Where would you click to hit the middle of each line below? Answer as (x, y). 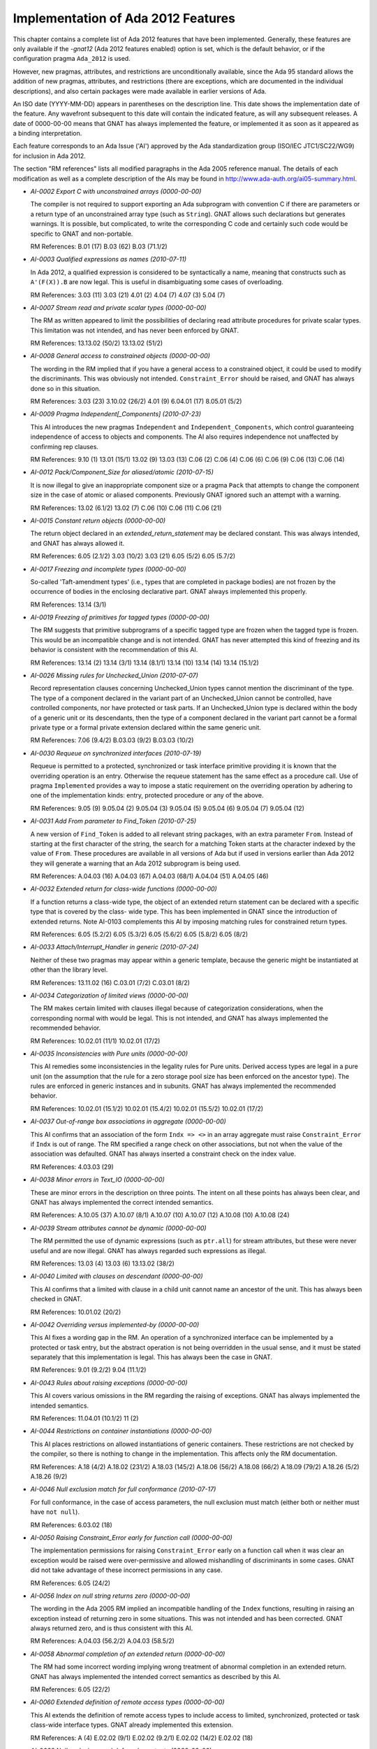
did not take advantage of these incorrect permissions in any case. (126, 1570)
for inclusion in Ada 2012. (50, 156)
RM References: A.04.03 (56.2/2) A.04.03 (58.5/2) (102, 1641)
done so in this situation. (66, 388)
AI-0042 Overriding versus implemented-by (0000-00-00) (115, 1324)
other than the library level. (69, 970)
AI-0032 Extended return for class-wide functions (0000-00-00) (124, 889)
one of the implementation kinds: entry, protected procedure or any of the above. (147, 795)
